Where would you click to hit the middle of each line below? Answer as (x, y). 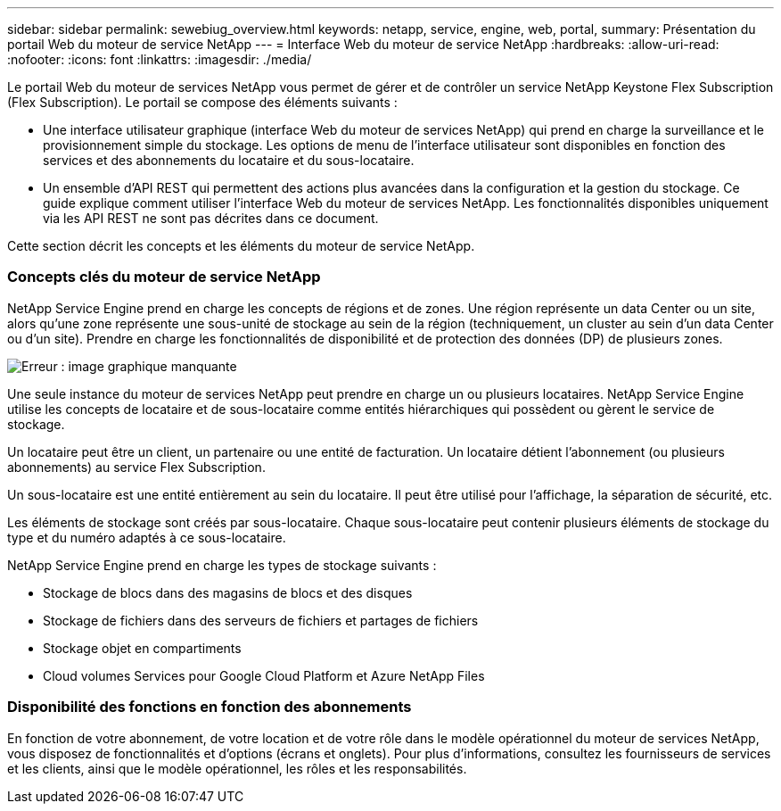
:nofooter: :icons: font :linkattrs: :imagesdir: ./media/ (160, 59)
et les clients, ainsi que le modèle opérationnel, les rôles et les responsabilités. (237, 768)
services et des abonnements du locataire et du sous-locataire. (229, 160)
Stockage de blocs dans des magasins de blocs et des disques (228, 592)
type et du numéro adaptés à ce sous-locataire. (147, 537)
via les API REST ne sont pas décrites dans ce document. (211, 218)
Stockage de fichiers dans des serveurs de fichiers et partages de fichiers (261, 620)
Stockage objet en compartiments (142, 648)
